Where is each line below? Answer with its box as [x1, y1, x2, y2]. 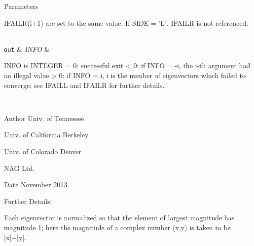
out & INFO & [4, 43, 50, 54]
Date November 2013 [4, 179, 68, 190]
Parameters [4, 1, 38, 11]
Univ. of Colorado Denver [4, 146, 82, 156]
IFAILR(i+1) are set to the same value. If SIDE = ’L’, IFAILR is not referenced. [4, 17, 249, 28]
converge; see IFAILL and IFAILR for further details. [4, 80, 165, 90]
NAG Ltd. [4, 163, 35, 173]
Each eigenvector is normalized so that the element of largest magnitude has [4, 212, 235, 223]
